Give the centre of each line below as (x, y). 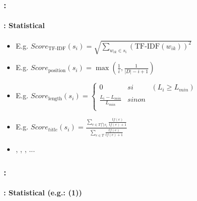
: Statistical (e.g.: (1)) (43, 193)
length (55, 98)
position (57, 70)
